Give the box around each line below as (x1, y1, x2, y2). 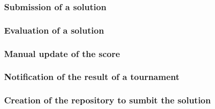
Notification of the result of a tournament (4, 70, 180, 83)
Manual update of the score (4, 47, 120, 60)
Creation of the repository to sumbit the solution (4, 94, 211, 106)
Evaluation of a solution (4, 23, 104, 36)
